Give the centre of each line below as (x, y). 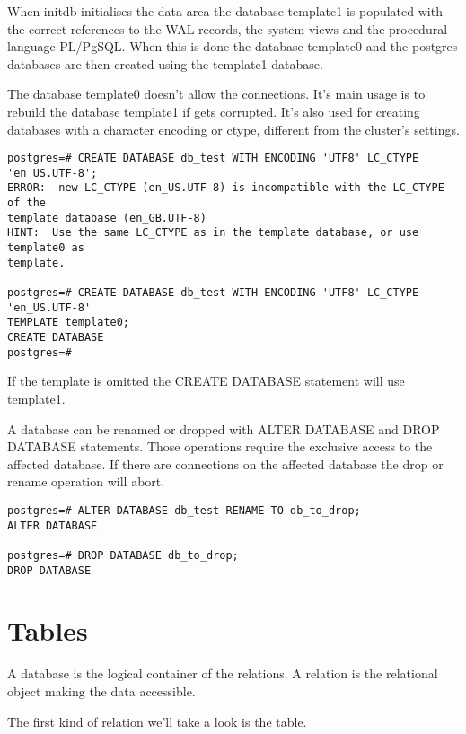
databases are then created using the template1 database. (165, 63)
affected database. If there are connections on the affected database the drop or (225, 463)
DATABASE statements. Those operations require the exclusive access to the (220, 446)
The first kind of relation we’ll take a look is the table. (157, 721)
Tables (48, 630)
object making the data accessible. (101, 690)
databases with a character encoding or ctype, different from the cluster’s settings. (233, 129)
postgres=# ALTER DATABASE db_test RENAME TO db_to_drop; (184, 510)
